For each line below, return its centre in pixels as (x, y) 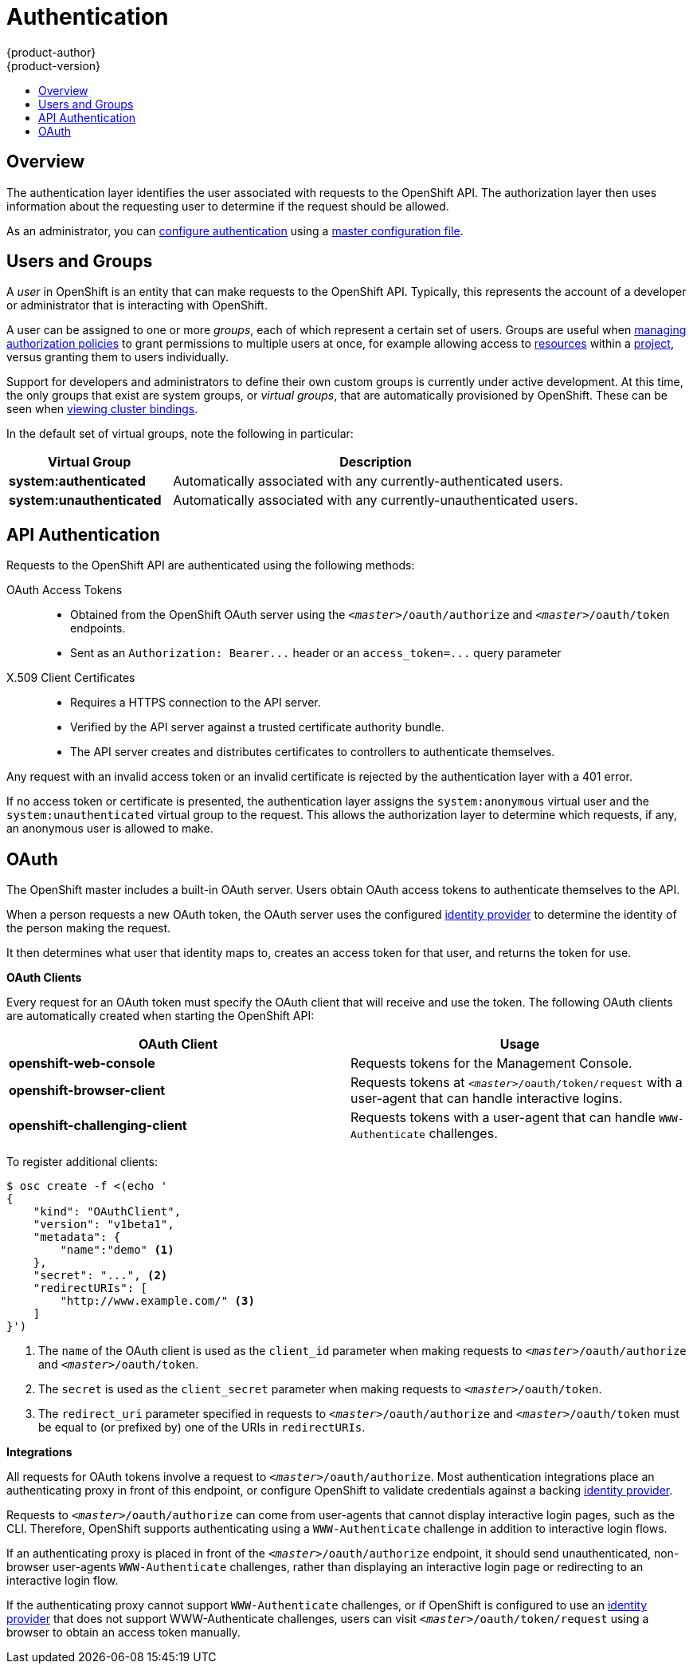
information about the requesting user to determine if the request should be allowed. (228, 206)
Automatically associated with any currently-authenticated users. (368, 481)
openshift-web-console (82, 1063)
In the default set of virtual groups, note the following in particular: (180, 434)
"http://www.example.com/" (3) (157, 1301)
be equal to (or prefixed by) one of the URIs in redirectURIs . (202, 1428)
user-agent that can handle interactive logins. (487, 1099)
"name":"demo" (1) (117, 1250)
